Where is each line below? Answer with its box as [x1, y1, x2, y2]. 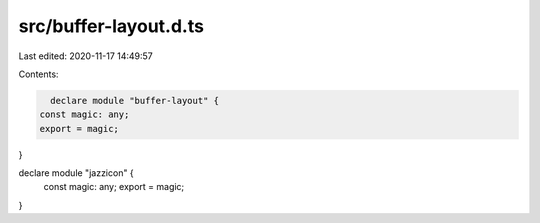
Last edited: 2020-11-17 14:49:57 [18, 50, 154, 62]
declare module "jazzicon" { [18, 167, 134, 179]
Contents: [18, 68, 59, 80]
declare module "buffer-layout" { [50, 95, 220, 106]
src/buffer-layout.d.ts [18, 15, 205, 37]
